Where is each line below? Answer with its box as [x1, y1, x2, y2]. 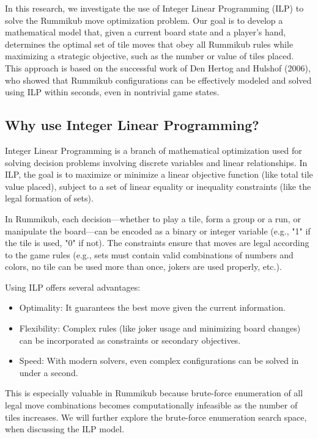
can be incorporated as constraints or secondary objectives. [19, 333, 241, 346]
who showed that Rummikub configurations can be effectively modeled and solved [5, 73, 312, 86]
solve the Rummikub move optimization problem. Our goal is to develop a [5, 13, 283, 26]
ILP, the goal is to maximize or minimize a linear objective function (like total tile [5, 168, 313, 181]
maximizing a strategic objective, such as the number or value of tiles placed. [5, 49, 294, 62]
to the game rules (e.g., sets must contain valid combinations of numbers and [5, 248, 294, 261]
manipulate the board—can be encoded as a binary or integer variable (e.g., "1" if [5, 224, 311, 237]
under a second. [19, 366, 78, 379]
